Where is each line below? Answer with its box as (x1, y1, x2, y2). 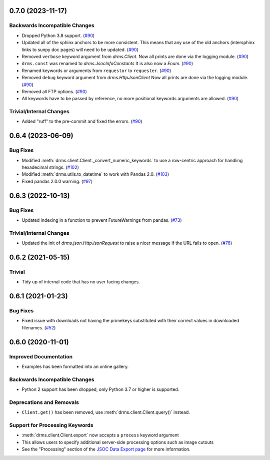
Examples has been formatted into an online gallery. (21, 363, 129, 369)
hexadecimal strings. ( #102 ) (21, 164, 79, 170)
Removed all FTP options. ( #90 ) (21, 88, 87, 95)
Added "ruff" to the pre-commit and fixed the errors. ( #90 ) (21, 118, 142, 125)
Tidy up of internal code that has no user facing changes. (21, 279, 140, 285)
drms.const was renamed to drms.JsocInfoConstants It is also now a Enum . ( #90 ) (21, 61, 193, 67)
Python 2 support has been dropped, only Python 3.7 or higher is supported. (21, 386, 179, 392)
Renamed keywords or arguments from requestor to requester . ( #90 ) (21, 68, 171, 74)
